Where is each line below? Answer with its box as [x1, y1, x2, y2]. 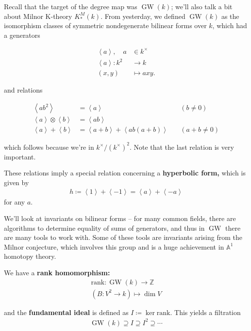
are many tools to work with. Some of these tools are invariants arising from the [4, 232, 242, 242]
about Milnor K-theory [4, 11, 72, 21]
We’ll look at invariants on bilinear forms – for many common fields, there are [4, 213, 236, 223]
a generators [4, 30, 40, 40]
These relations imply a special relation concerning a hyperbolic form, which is [4, 168, 246, 178]
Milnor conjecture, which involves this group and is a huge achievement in [4, 241, 224, 252]
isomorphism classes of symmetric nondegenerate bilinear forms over [4, 20, 207, 31]
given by [4, 177, 29, 187]
